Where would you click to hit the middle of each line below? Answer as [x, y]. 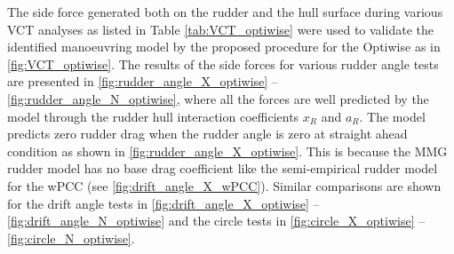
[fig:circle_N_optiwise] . [71, 238]
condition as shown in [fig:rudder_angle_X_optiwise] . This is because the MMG [227, 151]
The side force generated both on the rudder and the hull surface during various [225, 12]
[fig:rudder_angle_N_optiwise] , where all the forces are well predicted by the [218, 98]
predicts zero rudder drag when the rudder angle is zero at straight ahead [207, 134]
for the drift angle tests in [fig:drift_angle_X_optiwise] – [163, 203]
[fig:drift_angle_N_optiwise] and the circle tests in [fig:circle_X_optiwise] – [216, 221]
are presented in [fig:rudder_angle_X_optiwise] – [143, 81]
